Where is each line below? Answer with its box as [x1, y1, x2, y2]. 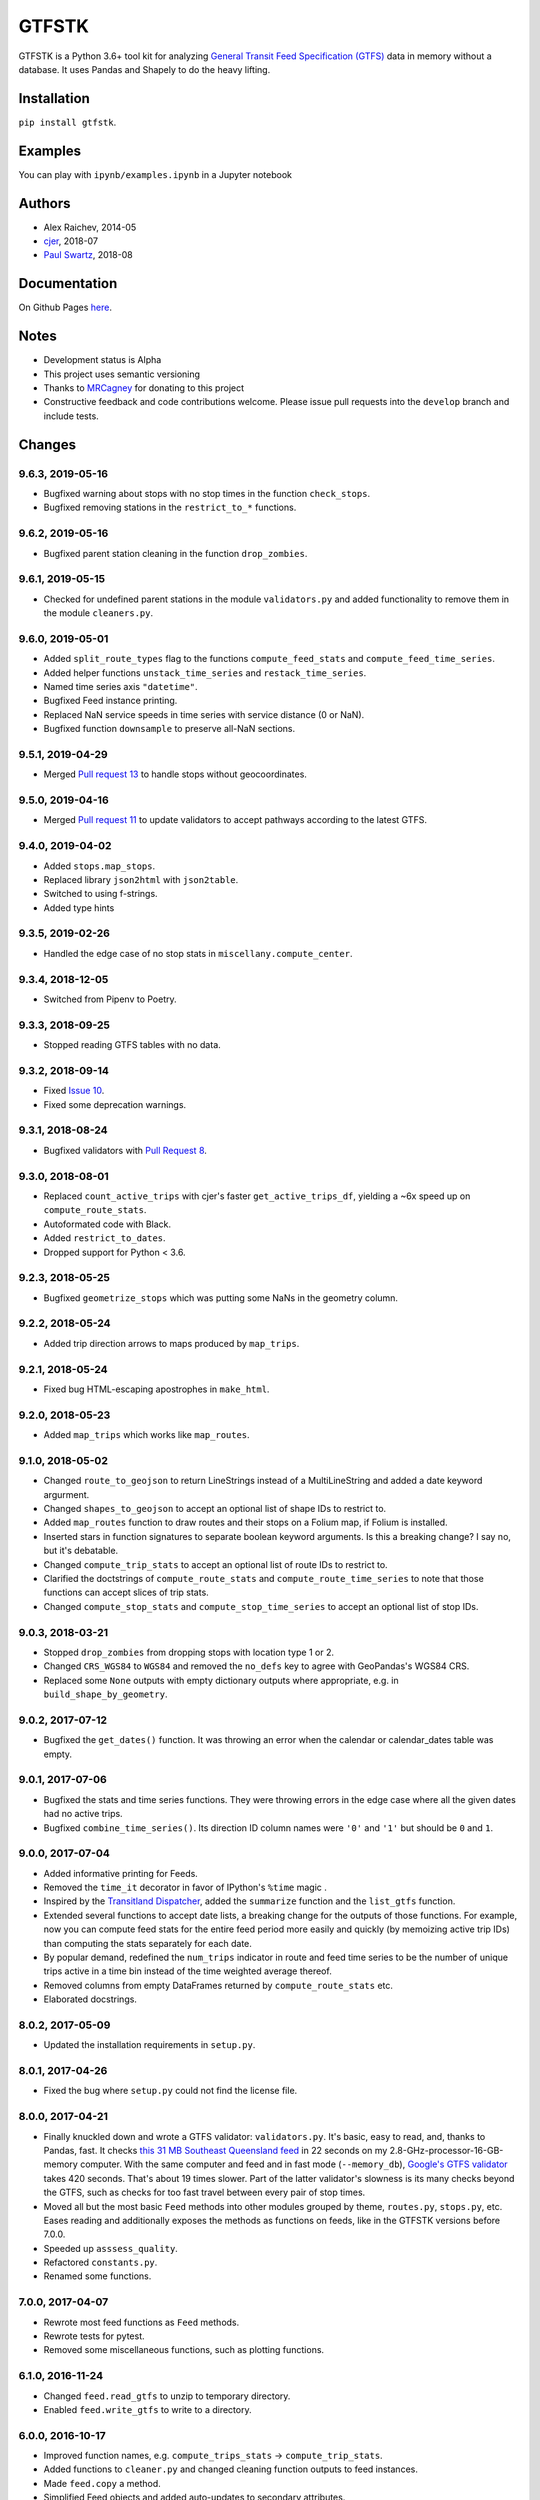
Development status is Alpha [43, 354, 162, 366]
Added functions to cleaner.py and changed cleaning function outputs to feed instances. [43, 2463, 419, 2475]
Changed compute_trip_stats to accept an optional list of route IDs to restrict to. [43, 1558, 389, 1570]
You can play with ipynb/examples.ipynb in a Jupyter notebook [18, 168, 292, 180]
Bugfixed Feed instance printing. [43, 695, 178, 707]
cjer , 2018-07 [43, 235, 99, 247]
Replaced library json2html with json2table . [43, 873, 239, 885]
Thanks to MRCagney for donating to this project [43, 382, 245, 394]
